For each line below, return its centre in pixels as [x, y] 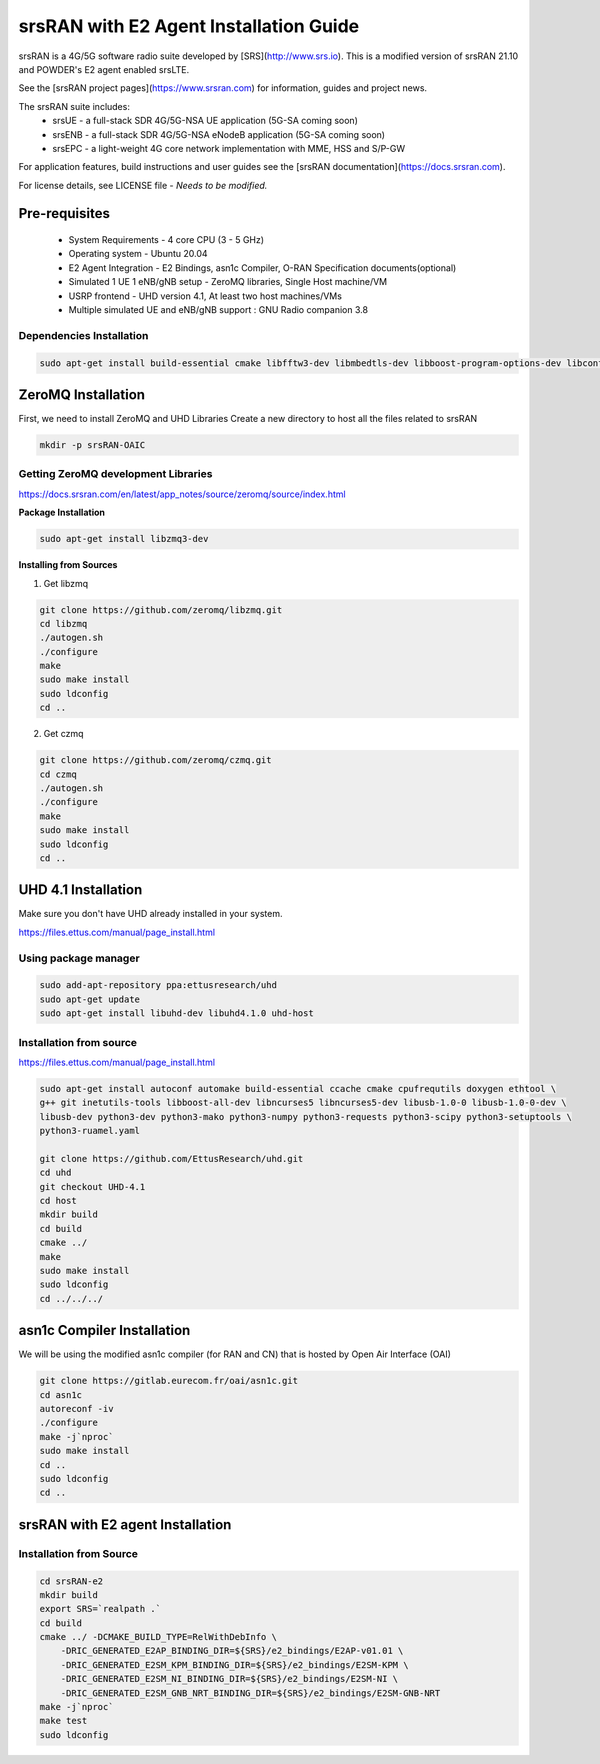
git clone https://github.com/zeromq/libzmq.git [161, 609]
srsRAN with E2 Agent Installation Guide [189, 26]
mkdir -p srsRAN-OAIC [92, 445]
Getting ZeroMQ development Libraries [115, 474]
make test [63, 1721]
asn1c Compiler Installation [104, 1330]
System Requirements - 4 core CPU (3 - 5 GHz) [166, 240]
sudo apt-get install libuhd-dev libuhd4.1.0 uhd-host [176, 1013]
